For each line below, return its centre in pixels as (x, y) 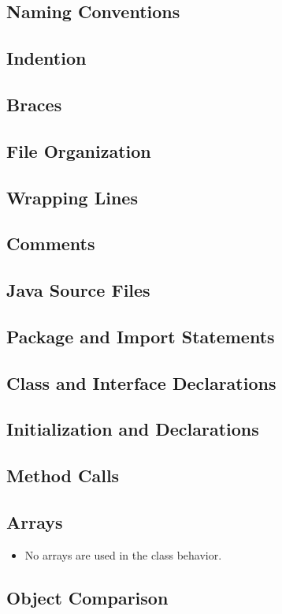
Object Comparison (87, 597)
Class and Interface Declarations (141, 382)
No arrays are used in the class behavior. (123, 554)
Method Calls (63, 475)
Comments (51, 243)
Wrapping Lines (72, 197)
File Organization (79, 150)
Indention (46, 58)
